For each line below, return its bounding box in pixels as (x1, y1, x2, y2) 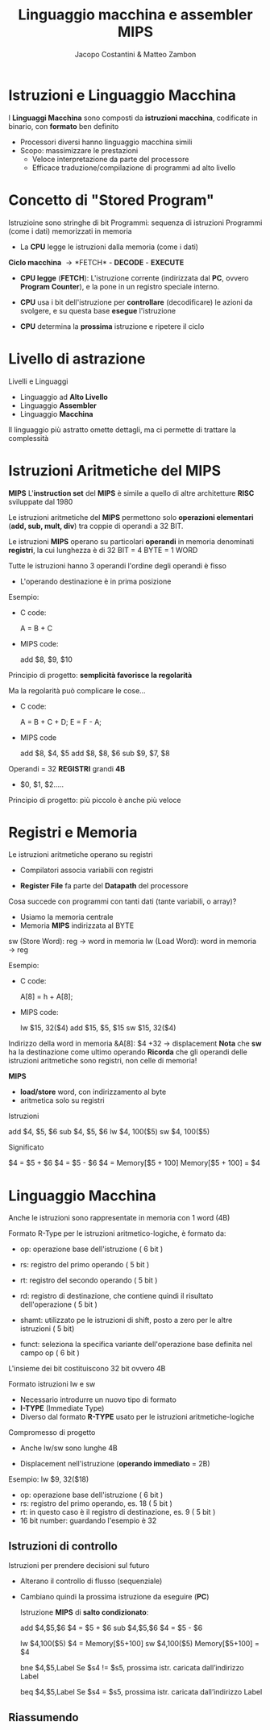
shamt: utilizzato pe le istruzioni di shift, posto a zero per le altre (19, 1316, 233, 1325)
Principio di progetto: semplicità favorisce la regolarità (8, 670, 193, 680)
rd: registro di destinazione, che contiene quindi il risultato (19, 1291, 214, 1301)
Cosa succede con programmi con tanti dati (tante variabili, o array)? (8, 896, 237, 906)
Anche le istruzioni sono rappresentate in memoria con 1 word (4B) (8, 1213, 231, 1223)
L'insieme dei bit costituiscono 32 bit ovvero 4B (8, 1364, 166, 1374)
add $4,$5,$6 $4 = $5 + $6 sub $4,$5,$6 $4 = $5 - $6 (19, 1623, 203, 1633)
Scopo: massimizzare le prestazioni (19, 145, 139, 155)
